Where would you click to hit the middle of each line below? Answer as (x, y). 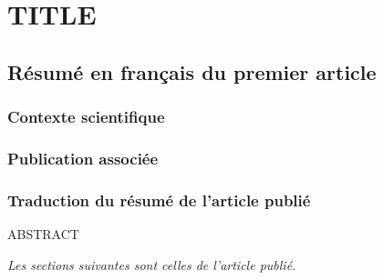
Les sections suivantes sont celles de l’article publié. (152, 264)
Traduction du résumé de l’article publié (159, 200)
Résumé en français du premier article (192, 71)
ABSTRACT (43, 234)
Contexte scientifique (86, 117)
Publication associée (83, 158)
